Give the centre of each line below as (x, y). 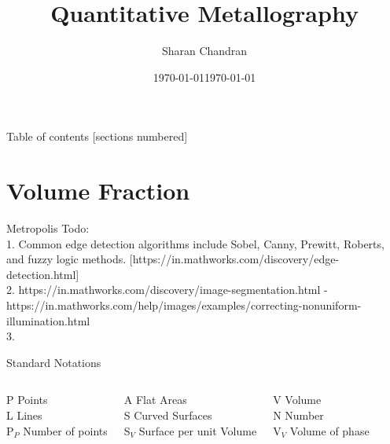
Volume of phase (329, 430)
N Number (298, 415)
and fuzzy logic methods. (66, 259)
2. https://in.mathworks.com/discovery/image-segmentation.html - (167, 290)
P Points (27, 400)
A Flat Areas (155, 400)
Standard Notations (54, 362)
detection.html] (43, 274)
